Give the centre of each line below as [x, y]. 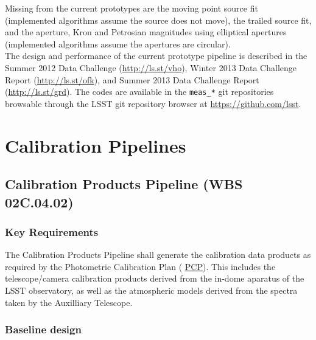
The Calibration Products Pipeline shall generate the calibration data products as [158, 255]
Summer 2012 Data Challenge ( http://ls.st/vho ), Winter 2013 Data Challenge [151, 67]
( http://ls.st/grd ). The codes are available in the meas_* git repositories [139, 92]
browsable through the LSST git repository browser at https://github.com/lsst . [153, 103]
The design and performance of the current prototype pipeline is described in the [156, 56]
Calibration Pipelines [96, 145]
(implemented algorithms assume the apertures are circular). [118, 43]
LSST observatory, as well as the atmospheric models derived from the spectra [151, 290]
